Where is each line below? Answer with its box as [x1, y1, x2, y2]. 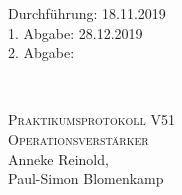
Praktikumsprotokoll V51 [8, 109, 175, 130]
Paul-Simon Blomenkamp [8, 168, 164, 189]
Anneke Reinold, [8, 148, 109, 169]
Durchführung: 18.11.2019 [8, 3, 166, 23]
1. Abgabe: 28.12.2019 [8, 22, 143, 43]
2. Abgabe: [8, 42, 75, 63]
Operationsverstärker [8, 128, 149, 149]
